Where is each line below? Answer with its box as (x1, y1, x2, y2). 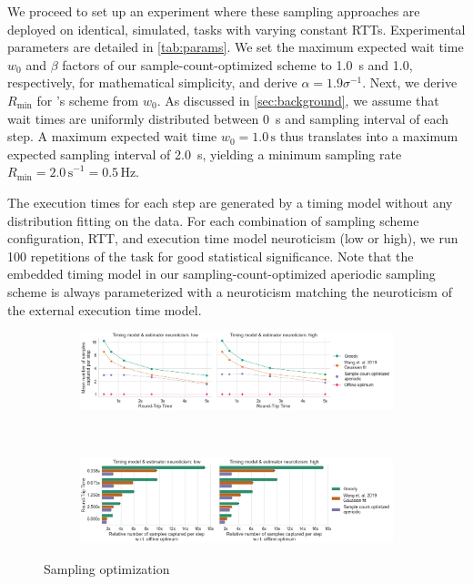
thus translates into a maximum (279, 127, 458, 146)
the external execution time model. (7, 300, 202, 319)
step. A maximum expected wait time (7, 127, 217, 146)
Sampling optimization (44, 558, 170, 578)
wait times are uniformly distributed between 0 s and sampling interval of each (7, 108, 449, 128)
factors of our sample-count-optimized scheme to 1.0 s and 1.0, (62, 55, 413, 74)
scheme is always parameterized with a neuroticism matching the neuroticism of (7, 282, 452, 301)
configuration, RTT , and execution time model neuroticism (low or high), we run (7, 229, 458, 248)
